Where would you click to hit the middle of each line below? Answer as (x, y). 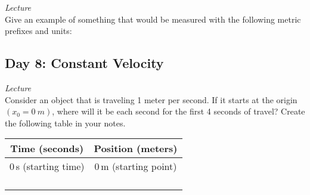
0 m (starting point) (136, 166)
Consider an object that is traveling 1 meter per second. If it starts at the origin (151, 99)
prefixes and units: (38, 31)
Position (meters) (136, 148)
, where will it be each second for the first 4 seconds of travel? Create (179, 111)
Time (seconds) (47, 148)
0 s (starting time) (47, 166)
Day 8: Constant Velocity (84, 63)
